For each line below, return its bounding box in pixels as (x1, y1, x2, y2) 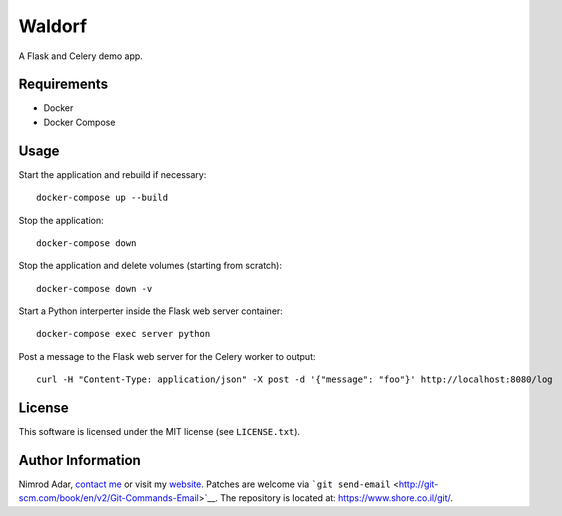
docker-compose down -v (36, 283, 153, 294)
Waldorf (18, 15, 88, 37)
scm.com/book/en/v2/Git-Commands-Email (18, 492, 199, 504)
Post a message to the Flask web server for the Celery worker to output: (18, 350, 316, 362)
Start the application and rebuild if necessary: (18, 168, 207, 180)
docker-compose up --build (36, 192, 169, 204)
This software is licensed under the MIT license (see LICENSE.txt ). (18, 426, 300, 438)
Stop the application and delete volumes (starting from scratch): (18, 260, 282, 272)
